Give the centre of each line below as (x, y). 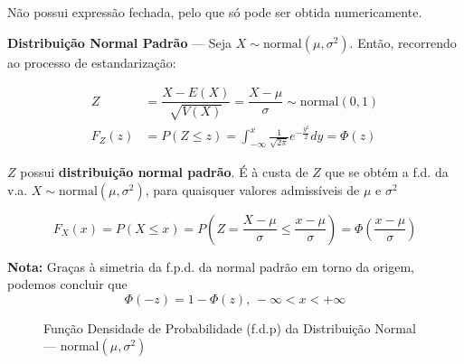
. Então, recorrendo (403, 42)
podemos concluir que (67, 284)
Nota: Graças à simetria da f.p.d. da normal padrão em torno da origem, (211, 266)
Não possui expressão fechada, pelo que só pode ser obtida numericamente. (215, 12)
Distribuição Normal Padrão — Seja (120, 42)
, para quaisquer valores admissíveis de (252, 189)
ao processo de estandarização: (92, 62)
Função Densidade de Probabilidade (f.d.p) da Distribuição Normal (230, 327)
